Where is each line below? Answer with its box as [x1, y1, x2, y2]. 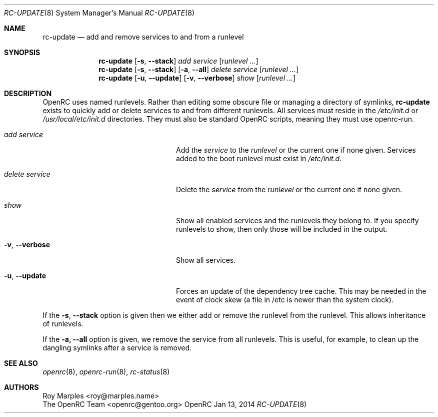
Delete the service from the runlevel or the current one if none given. [176, 185, 402, 194]
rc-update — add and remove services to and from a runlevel [42, 33, 244, 41]
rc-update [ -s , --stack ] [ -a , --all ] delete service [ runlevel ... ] [98, 65, 298, 74]
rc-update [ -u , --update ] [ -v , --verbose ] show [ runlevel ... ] [98, 74, 296, 82]
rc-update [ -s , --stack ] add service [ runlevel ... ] [98, 57, 258, 65]
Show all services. [176, 256, 236, 264]
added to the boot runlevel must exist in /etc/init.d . [176, 154, 342, 163]
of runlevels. [42, 319, 83, 328]
